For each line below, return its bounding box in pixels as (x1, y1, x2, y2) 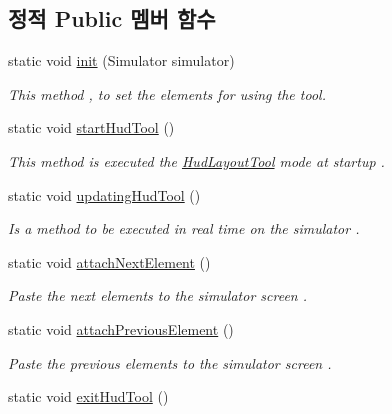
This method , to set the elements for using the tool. (8, 83, 326, 104)
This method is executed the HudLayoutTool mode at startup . (8, 150, 385, 171)
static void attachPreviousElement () (8, 318, 234, 339)
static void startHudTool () (8, 117, 175, 138)
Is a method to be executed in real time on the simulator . (8, 218, 360, 239)
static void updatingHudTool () (8, 184, 201, 205)
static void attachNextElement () (8, 251, 211, 272)
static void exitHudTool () (8, 386, 169, 407)
